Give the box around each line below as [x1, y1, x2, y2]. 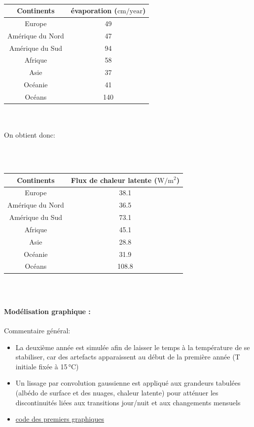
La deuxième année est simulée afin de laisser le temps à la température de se [15, 342, 250, 352]
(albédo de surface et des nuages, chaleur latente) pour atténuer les [15, 387, 218, 397]
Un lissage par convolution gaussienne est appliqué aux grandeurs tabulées [15, 378, 241, 388]
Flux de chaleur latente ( [71, 175, 157, 185]
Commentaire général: [4, 325, 71, 335]
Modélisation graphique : [4, 306, 91, 316]
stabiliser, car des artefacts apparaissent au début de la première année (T [15, 352, 240, 362]
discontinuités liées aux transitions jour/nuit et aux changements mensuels [15, 397, 241, 407]
